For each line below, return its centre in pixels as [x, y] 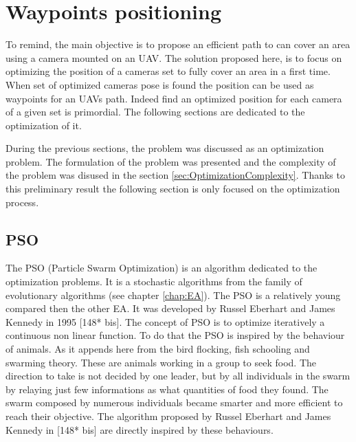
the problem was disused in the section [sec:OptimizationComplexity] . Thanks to [175, 175]
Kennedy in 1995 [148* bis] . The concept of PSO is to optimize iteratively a [165, 321]
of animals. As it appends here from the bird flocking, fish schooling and [158, 349]
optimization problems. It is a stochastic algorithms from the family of [154, 281]
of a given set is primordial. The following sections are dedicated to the [155, 112]
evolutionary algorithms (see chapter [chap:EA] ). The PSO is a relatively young [173, 295]
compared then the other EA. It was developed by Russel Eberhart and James [170, 308]
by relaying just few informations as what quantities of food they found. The [167, 389]
